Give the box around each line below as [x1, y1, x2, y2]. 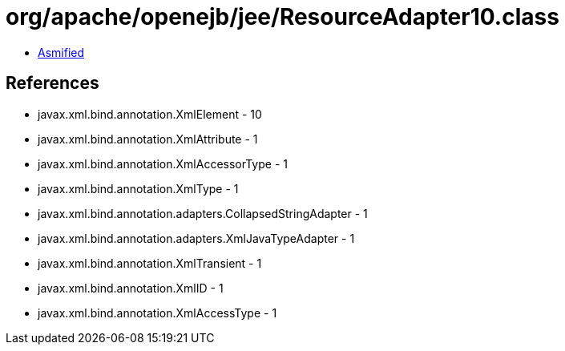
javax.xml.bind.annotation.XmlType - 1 [38, 181, 239, 196]
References [6, 73, 99, 94]
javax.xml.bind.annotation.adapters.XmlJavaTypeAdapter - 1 [38, 231, 355, 245]
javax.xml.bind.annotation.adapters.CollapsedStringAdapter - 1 [38, 206, 368, 220]
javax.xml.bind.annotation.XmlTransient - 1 [38, 256, 262, 270]
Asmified [38, 45, 85, 59]
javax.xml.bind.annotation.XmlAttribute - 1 [38, 131, 258, 146]
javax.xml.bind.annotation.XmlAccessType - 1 [38, 305, 277, 320]
